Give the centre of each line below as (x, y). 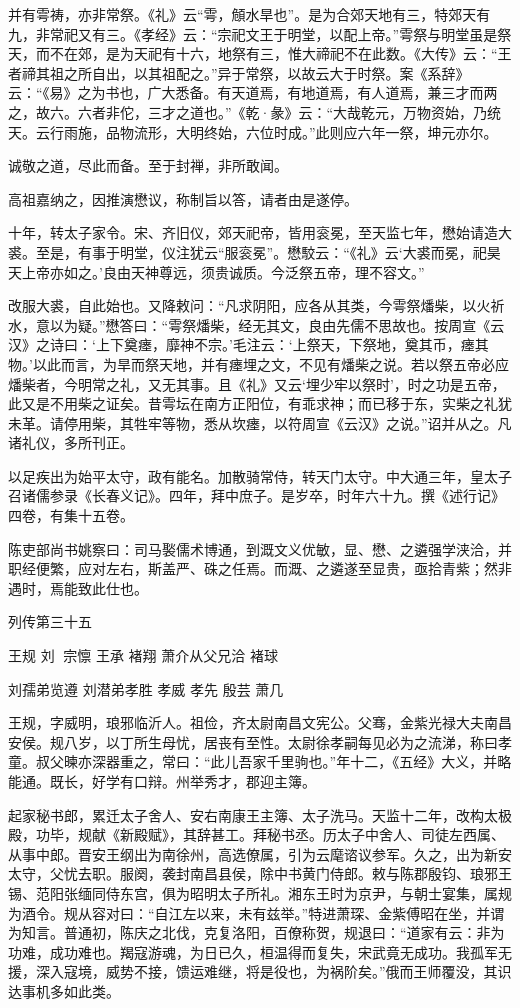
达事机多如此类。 (64, 990)
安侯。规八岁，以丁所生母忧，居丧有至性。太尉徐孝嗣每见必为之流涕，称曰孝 (260, 741)
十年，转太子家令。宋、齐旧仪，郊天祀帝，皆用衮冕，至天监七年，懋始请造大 (260, 232)
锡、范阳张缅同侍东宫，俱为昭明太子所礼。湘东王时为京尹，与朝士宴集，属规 (260, 892)
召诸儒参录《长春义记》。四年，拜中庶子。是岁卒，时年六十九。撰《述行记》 (256, 495)
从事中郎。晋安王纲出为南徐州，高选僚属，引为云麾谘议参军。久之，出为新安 (260, 853)
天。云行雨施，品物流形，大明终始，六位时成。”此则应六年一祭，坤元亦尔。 (253, 131)
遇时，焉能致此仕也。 (78, 587)
